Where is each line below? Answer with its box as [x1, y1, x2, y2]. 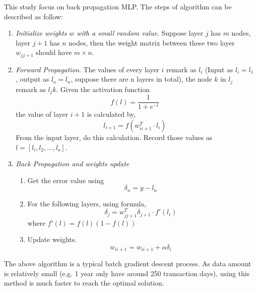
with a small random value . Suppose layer [76, 28, 203, 38]
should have [36, 47, 72, 57]
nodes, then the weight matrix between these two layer [68, 37, 235, 48]
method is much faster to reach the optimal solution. [4, 278, 164, 288]
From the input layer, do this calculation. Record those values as [15, 132, 212, 142]
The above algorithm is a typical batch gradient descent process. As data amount [4, 258, 252, 269]
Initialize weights [15, 28, 67, 38]
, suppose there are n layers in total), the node [70, 74, 212, 84]
